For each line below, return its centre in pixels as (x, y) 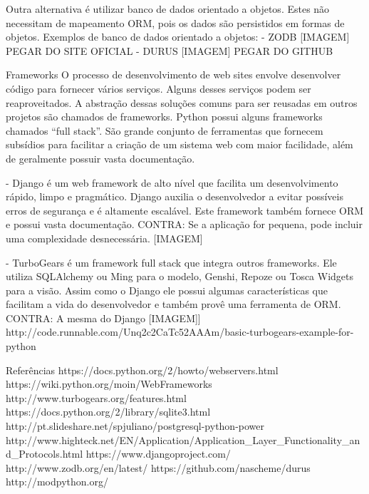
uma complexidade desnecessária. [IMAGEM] (104, 238)
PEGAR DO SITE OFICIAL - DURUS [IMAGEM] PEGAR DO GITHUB (170, 50)
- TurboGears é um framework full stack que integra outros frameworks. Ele (171, 262)
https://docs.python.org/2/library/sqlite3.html (108, 412)
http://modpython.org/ (57, 482)
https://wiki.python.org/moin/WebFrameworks (109, 384)
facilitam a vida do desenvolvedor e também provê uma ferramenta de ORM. (173, 304)
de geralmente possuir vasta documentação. (100, 158)
